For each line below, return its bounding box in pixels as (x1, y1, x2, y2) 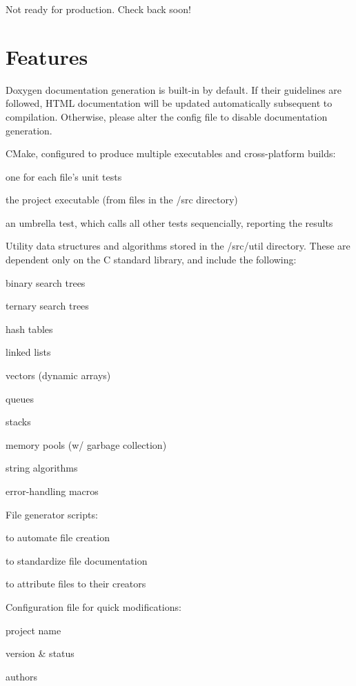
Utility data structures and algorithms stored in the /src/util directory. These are (6, 239, 350, 253)
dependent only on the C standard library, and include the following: (6, 252, 297, 267)
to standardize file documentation (6, 553, 148, 567)
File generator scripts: (6, 507, 98, 521)
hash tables (6, 321, 53, 336)
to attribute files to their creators (6, 576, 146, 591)
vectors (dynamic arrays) (6, 368, 111, 383)
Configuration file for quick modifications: (6, 599, 181, 614)
